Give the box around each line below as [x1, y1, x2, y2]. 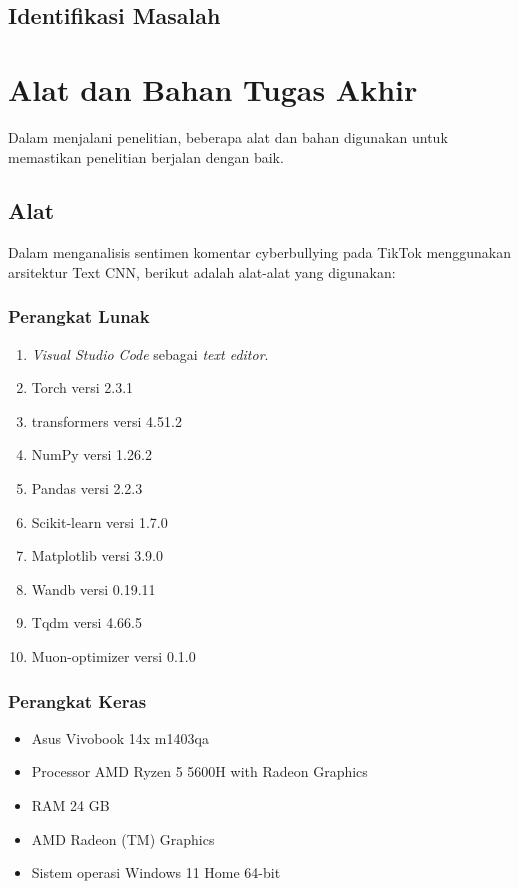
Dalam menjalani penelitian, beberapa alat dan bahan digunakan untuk [8, 126, 448, 147]
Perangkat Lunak [8, 304, 150, 329]
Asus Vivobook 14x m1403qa [31, 727, 209, 748]
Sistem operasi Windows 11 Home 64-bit [31, 862, 281, 883]
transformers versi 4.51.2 [31, 410, 182, 431]
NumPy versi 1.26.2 [31, 444, 152, 465]
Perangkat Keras [8, 688, 147, 713]
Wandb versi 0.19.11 [31, 578, 156, 599]
